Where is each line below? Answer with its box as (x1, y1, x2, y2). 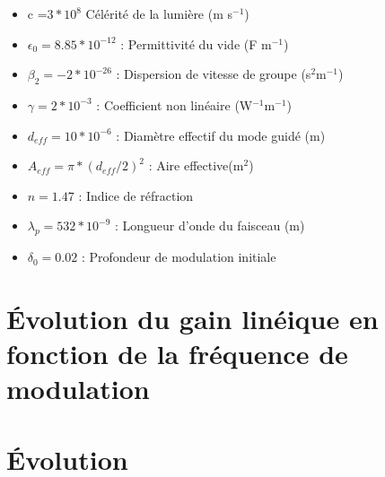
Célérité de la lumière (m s (85, 4, 233, 22)
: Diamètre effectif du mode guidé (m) (116, 126, 326, 144)
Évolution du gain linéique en (6, 299, 379, 336)
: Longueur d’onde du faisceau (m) (114, 216, 305, 235)
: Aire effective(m (148, 156, 244, 175)
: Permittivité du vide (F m (120, 34, 272, 53)
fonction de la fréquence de (6, 335, 348, 372)
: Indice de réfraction (78, 186, 194, 204)
